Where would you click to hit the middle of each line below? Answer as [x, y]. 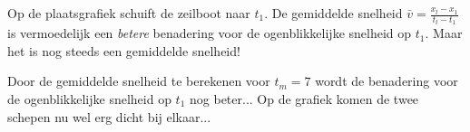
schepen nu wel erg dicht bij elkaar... [109, 116]
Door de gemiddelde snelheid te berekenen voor [139, 81]
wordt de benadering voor [387, 81]
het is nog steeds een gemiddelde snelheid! [124, 50]
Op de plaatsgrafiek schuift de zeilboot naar [129, 13]
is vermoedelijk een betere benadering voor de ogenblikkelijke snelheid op [210, 33]
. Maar [444, 33]
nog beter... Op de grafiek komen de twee [304, 99]
